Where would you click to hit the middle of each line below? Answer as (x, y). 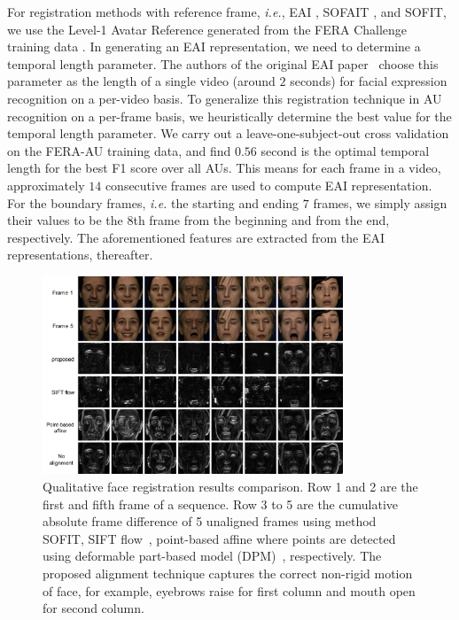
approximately (46, 185)
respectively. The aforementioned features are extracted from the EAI (196, 237)
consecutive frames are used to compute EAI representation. (268, 185)
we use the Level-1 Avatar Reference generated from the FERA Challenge (207, 29)
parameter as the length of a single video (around (141, 81)
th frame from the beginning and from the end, (261, 220)
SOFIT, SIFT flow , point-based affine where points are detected (219, 538)
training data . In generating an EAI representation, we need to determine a (214, 46)
